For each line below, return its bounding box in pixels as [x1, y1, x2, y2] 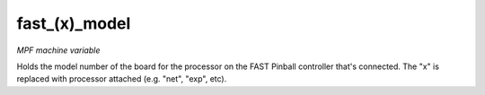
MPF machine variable [16, 45, 101, 56]
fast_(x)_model [16, 13, 131, 33]
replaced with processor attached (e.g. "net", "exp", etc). [16, 73, 227, 84]
